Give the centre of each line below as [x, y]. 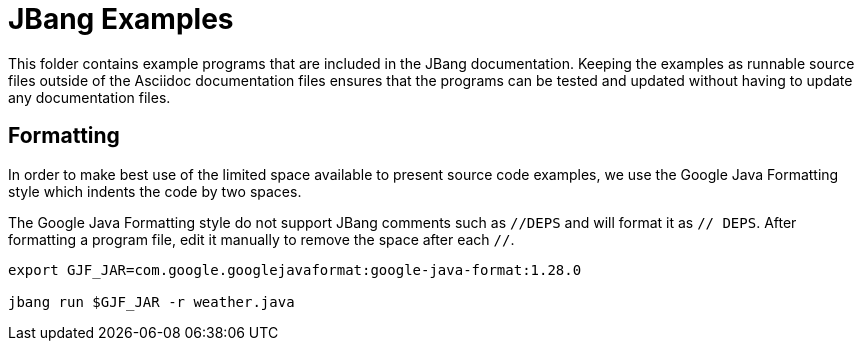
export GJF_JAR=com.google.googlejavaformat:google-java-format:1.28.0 [295, 269]
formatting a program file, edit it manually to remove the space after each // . [261, 239]
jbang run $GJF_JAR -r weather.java [151, 301]
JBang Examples [121, 19]
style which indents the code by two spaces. [155, 191]
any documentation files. [89, 97]
